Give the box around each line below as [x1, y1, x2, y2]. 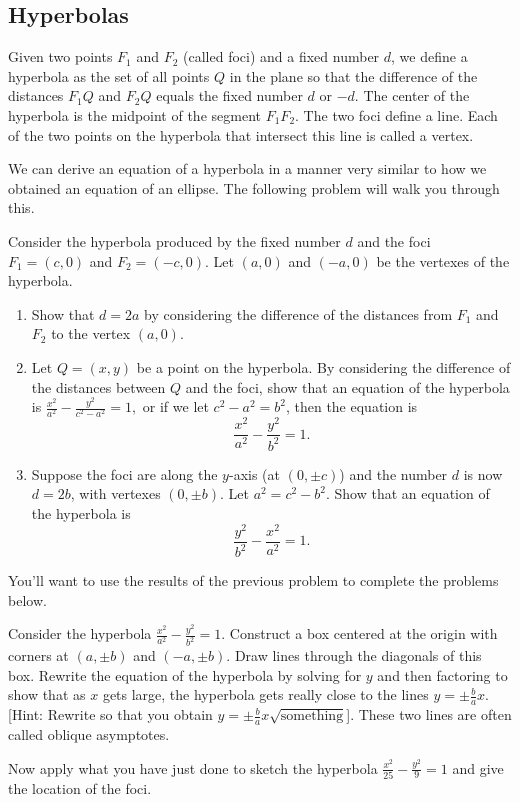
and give [452, 757, 504, 778]
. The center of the [354, 85, 470, 106]
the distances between [31, 376, 166, 397]
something [280, 709, 344, 724]
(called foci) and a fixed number [183, 46, 380, 67]
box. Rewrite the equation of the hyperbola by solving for [8, 664, 362, 685]
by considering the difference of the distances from [144, 303, 453, 324]
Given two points [8, 46, 113, 67]
